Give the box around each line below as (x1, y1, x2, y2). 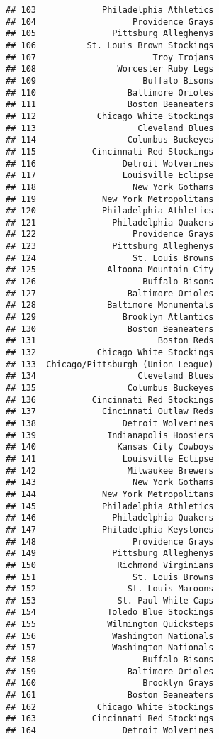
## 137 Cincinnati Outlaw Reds (6, 406, 214, 417)
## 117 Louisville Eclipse (6, 170, 214, 181)
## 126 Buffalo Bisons (6, 277, 214, 287)
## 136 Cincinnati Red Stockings (6, 394, 214, 405)
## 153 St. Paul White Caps (6, 595, 214, 606)
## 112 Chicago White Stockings (6, 111, 214, 121)
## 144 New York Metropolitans (6, 489, 214, 499)
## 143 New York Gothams (6, 477, 214, 488)
